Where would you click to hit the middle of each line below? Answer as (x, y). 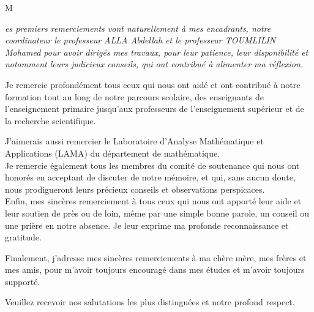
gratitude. (23, 237)
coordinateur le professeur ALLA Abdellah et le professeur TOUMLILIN (140, 40)
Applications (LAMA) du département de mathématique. (113, 153)
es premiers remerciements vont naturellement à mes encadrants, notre (138, 28)
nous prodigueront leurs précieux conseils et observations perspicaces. (135, 189)
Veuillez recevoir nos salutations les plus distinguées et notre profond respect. (150, 302)
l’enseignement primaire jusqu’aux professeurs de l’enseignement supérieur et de (155, 109)
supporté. (23, 281)
